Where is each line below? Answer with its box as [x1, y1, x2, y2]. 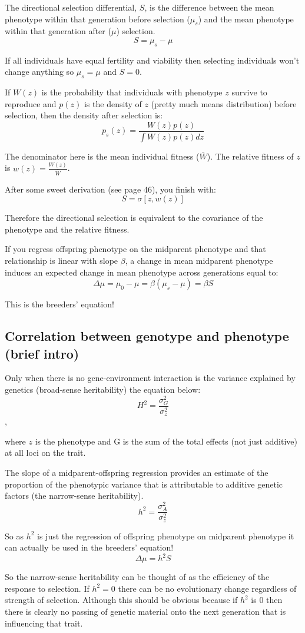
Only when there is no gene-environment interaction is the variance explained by [5, 372, 296, 384]
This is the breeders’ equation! [5, 298, 114, 310]
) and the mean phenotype [198, 12, 294, 25]
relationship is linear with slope [5, 254, 118, 267]
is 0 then [251, 594, 283, 606]
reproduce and [5, 97, 57, 110]
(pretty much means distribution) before [151, 97, 297, 110]
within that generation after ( [5, 25, 111, 37]
